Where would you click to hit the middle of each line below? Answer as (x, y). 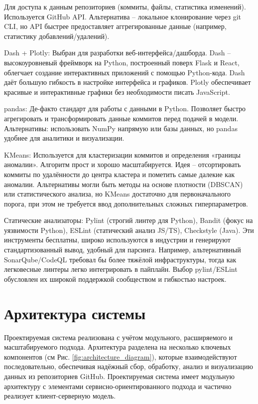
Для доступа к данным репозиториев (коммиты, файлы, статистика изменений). (125, 6)
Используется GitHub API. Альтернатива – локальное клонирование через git (123, 16)
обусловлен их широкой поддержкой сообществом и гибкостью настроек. (115, 279)
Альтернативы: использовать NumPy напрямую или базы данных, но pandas (121, 128)
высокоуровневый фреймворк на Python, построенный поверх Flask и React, (122, 62)
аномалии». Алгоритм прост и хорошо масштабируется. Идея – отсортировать (123, 164)
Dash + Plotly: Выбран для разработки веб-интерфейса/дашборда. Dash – (118, 53)
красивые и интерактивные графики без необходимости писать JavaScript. (117, 92)
